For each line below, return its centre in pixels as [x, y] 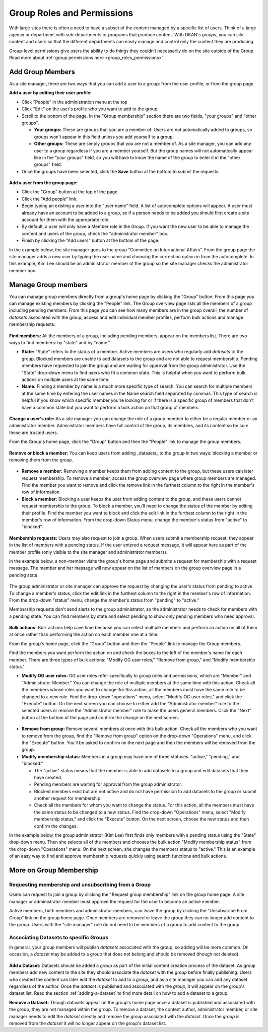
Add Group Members [42, 72]
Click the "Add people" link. [50, 199]
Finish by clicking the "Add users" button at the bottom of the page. [91, 240]
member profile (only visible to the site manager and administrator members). [88, 552]
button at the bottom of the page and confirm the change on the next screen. [100, 717]
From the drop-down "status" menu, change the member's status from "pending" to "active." [104, 600]
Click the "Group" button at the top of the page [69, 192]
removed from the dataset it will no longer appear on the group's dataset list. [88, 1023]
